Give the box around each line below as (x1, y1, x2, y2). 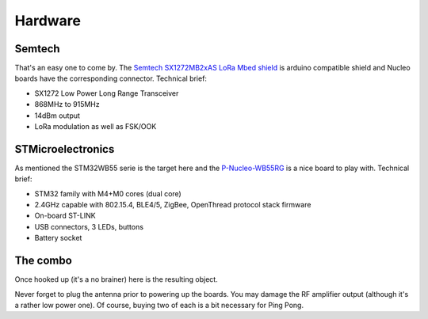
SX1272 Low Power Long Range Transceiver (34, 88, 179, 98)
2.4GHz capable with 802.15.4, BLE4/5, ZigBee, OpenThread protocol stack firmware (34, 200, 311, 210)
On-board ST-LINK (34, 211, 96, 221)
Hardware (14, 12, 81, 29)
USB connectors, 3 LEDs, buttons (34, 222, 144, 231)
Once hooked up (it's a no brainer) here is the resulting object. (14, 275, 218, 284)
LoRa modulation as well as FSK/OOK (34, 122, 157, 131)
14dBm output (34, 111, 81, 120)
